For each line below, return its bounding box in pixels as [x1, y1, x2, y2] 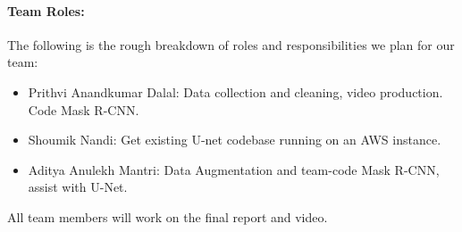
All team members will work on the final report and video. [7, 207, 328, 226]
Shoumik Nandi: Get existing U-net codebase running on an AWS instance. [28, 130, 441, 149]
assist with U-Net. [28, 178, 128, 196]
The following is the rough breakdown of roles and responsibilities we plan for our [7, 35, 455, 54]
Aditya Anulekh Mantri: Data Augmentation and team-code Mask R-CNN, [28, 160, 440, 178]
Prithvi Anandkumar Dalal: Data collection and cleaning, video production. [28, 82, 443, 101]
